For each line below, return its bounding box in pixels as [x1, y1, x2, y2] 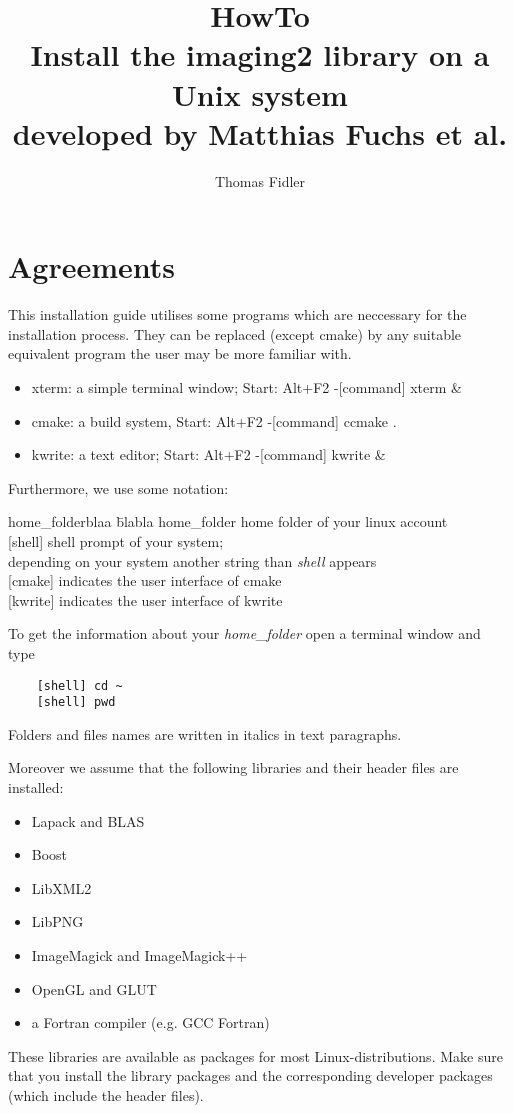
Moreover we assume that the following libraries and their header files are [8, 757, 459, 778]
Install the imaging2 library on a [30, 34, 490, 75]
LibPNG [31, 911, 84, 932]
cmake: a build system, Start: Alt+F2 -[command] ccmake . [31, 410, 397, 431]
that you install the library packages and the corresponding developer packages [8, 1065, 493, 1086]
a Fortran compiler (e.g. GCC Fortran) [31, 1012, 270, 1033]
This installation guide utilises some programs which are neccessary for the [8, 304, 467, 325]
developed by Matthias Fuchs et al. [12, 112, 508, 153]
